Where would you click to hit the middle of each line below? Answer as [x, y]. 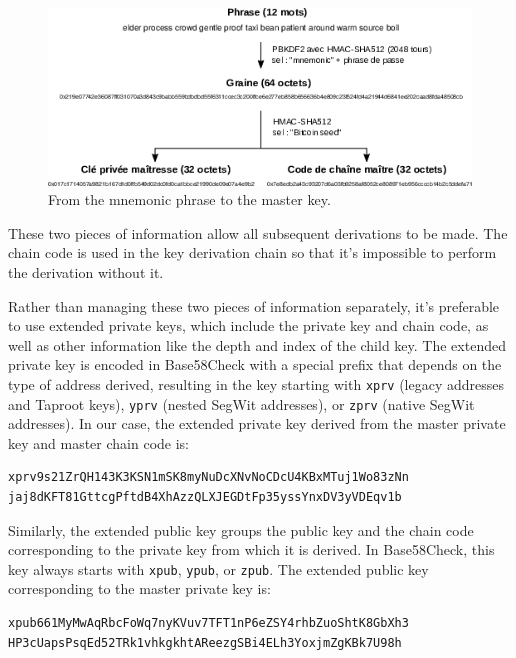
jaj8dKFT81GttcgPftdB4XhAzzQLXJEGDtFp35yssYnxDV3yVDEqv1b [205, 497]
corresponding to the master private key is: [139, 588]
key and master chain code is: [99, 442]
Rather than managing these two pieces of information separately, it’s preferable [254, 305]
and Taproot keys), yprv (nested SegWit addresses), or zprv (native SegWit [241, 403]
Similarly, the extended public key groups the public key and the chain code [241, 529]
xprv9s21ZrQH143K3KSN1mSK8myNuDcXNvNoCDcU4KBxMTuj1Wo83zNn [208, 477]
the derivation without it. [86, 271]
